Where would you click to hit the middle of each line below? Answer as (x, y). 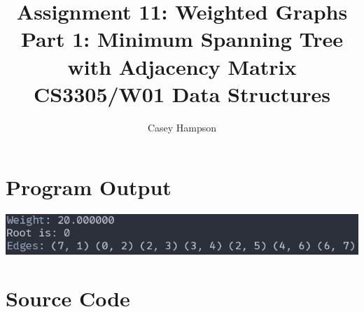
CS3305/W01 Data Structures (182, 93)
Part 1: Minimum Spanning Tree (182, 39)
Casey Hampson (182, 127)
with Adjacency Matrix (182, 66)
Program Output (89, 187)
